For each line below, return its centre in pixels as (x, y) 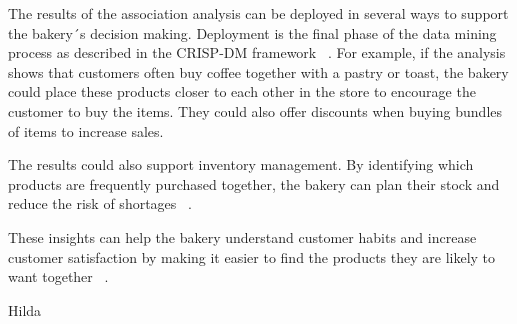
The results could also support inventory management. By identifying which (241, 164)
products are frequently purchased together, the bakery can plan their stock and (254, 183)
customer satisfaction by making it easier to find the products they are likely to (252, 256)
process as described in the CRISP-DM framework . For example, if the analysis (257, 52)
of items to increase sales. (86, 130)
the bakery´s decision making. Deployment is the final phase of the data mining (252, 32)
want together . (58, 276)
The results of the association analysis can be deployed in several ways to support (258, 13)
